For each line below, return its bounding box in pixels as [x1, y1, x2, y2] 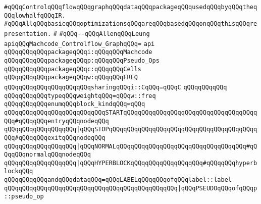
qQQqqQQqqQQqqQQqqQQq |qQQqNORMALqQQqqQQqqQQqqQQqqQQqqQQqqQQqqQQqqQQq [4, 142, 246, 150]
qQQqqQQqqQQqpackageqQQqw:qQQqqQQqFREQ [4, 74, 138, 81]
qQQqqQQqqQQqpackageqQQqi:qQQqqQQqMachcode [4, 48, 152, 56]
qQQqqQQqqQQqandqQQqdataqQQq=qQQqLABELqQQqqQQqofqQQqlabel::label [4, 176, 232, 184]
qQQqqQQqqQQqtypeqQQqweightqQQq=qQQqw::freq [4, 92, 156, 99]
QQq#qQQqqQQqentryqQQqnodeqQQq [4, 117, 109, 125]
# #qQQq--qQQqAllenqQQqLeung [53, 30, 150, 37]
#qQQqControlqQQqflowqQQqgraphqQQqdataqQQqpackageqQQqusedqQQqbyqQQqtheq [4, 4, 257, 11]
